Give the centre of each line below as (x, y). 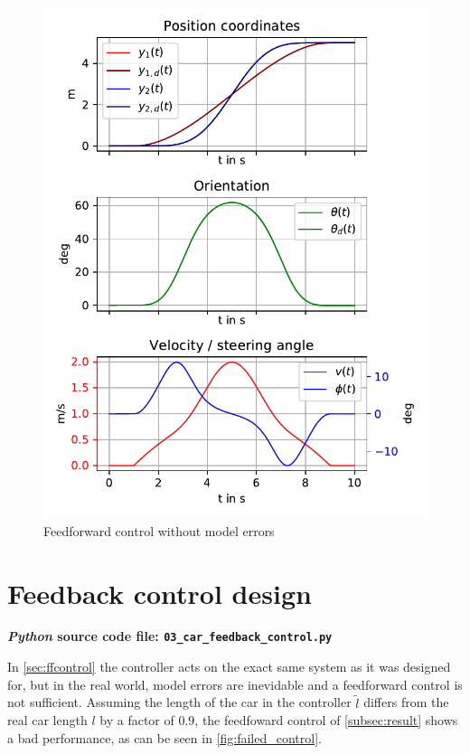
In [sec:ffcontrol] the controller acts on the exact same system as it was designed (229, 667)
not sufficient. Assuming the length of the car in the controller (179, 702)
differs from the (406, 702)
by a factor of (137, 720)
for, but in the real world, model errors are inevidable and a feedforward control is (235, 684)
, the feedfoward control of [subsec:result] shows (326, 720)
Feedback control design (160, 593)
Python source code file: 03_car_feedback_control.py (170, 636)
